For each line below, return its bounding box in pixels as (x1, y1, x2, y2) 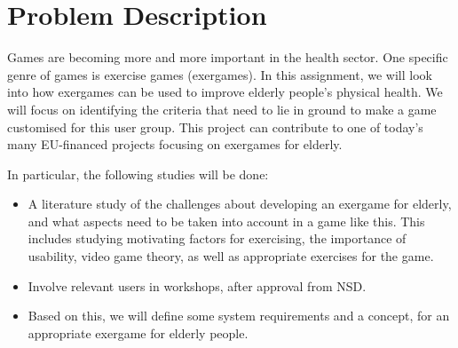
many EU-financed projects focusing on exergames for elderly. (7, 135, 343, 154)
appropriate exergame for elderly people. (28, 323, 249, 342)
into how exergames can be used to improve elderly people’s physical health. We (7, 83, 443, 101)
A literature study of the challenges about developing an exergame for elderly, (28, 194, 452, 213)
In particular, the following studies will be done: (7, 164, 269, 183)
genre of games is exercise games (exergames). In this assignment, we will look (7, 65, 432, 83)
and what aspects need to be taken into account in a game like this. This (28, 211, 425, 230)
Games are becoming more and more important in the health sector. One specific (7, 48, 448, 67)
